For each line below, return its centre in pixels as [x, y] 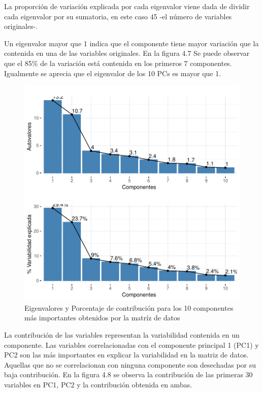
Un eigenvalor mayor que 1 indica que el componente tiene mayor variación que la [131, 43]
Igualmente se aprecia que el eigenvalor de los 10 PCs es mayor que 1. [113, 73]
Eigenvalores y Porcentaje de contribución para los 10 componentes [129, 307]
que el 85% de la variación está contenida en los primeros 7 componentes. [118, 63]
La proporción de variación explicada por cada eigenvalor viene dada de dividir [127, 6]
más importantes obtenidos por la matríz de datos [102, 318]
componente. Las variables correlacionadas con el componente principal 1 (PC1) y [131, 345]
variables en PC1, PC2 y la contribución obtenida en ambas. [98, 384]
